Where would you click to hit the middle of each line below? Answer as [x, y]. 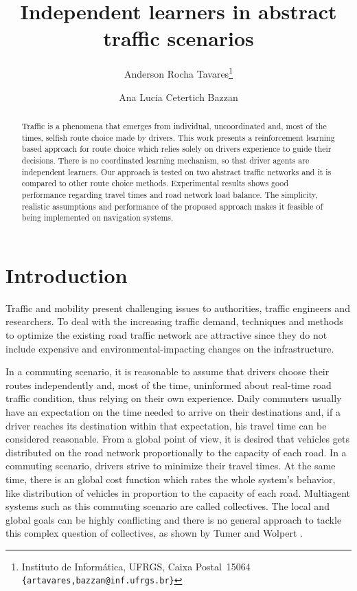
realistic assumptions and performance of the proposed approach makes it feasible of [172, 206]
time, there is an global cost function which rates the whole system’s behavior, [171, 479]
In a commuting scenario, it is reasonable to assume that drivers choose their [168, 371]
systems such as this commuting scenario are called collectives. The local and [168, 506]
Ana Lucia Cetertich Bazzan [178, 97]
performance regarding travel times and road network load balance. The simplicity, [170, 194]
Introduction [67, 275]
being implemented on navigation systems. [97, 218]
